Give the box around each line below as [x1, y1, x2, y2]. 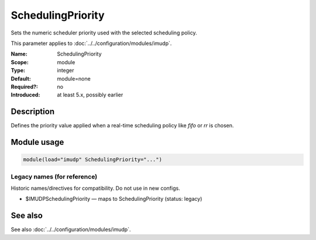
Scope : [11, 58, 29, 65]
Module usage [11, 137, 64, 147]
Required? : [11, 83, 38, 90]
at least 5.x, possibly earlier [57, 91, 123, 99]
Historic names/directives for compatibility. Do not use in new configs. [11, 185, 181, 192]
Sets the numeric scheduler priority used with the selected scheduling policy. [11, 29, 197, 36]
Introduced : [11, 91, 40, 99]
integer [57, 67, 74, 74]
